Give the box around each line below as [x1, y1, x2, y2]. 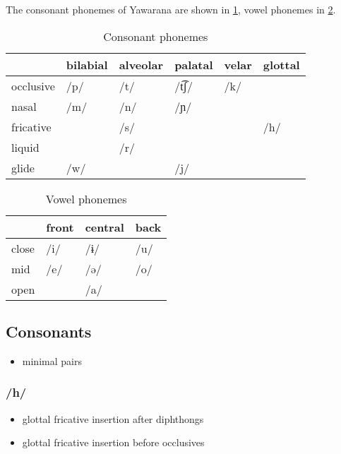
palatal [174, 56, 213, 73]
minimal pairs [22, 353, 82, 368]
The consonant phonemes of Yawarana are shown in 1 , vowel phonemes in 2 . [6, 2, 336, 16]
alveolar [119, 56, 164, 73]
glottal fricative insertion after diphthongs [22, 411, 204, 426]
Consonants [6, 320, 92, 342]
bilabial [66, 56, 108, 73]
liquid [11, 138, 40, 155]
